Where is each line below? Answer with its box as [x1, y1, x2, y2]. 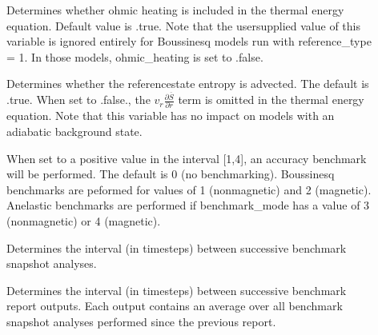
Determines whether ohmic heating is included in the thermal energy [6, 2, 344, 18]
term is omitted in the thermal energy [178, 91, 364, 108]
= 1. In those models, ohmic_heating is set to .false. [6, 48, 263, 65]
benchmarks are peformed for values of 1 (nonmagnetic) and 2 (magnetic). [6, 181, 372, 197]
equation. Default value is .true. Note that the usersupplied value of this [6, 17, 360, 34]
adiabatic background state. [6, 122, 143, 139]
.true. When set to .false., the [6, 91, 151, 108]
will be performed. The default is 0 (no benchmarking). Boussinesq [6, 166, 335, 182]
